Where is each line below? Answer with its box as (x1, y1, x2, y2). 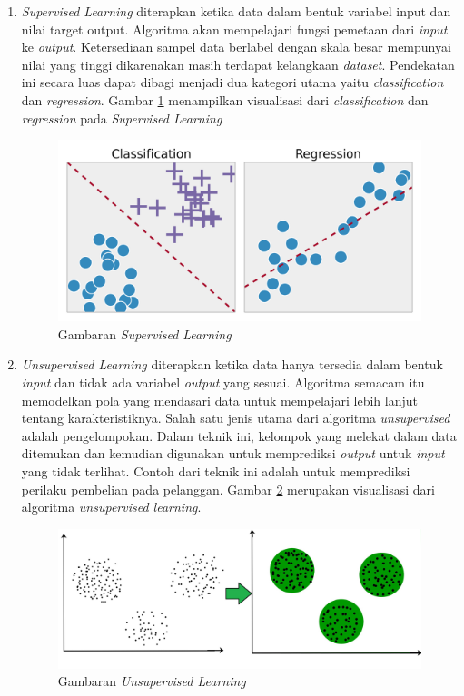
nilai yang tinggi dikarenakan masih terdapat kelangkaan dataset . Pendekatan (21, 54, 455, 74)
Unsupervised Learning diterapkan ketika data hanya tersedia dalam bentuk (21, 355, 443, 374)
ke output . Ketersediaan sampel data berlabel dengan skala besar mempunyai (21, 37, 451, 56)
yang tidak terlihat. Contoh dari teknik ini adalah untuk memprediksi (21, 462, 410, 480)
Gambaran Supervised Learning (57, 324, 232, 343)
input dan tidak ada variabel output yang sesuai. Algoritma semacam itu (21, 373, 425, 392)
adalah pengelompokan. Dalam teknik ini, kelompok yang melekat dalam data (21, 426, 457, 445)
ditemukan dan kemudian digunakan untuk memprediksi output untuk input (21, 444, 445, 463)
